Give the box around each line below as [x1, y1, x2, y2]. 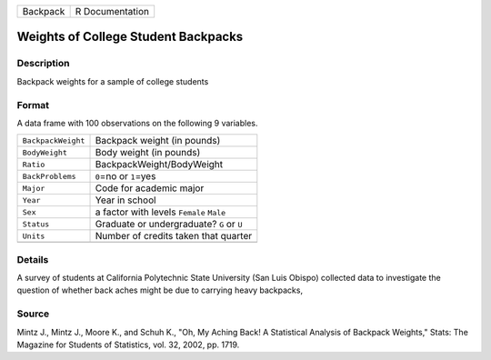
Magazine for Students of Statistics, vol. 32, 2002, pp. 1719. [16, 339, 240, 350]
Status [22, 219, 50, 229]
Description [16, 57, 70, 70]
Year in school [95, 194, 156, 206]
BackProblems [22, 171, 76, 181]
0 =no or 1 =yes [95, 170, 156, 183]
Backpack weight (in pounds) [95, 135, 221, 147]
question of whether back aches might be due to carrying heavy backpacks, [16, 285, 304, 295]
